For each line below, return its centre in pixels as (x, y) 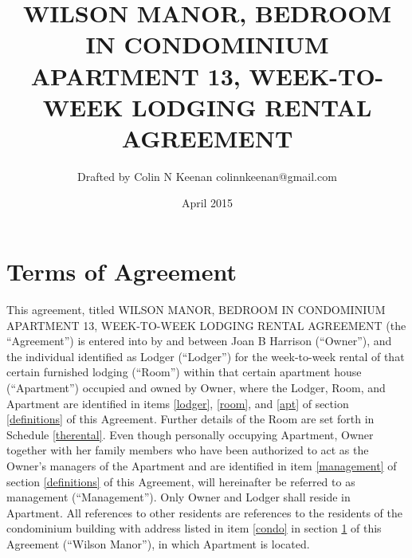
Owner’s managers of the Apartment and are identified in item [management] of (202, 465)
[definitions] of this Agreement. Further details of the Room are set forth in (190, 419)
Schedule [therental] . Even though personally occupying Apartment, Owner (190, 434)
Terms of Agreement (122, 271)
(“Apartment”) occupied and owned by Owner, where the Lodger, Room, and (196, 387)
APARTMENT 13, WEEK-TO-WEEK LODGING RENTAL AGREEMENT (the (206, 325)
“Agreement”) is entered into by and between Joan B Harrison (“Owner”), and (199, 341)
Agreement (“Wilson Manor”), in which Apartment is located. (158, 543)
